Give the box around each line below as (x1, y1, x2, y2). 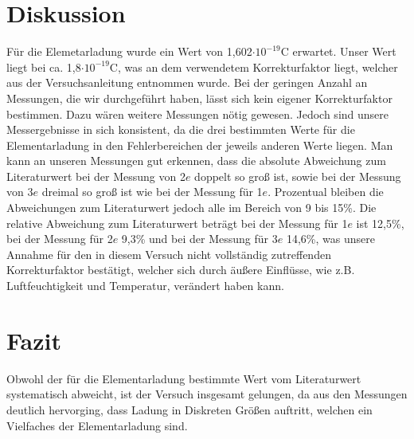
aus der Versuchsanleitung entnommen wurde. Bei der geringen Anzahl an (6, 74, 368, 91)
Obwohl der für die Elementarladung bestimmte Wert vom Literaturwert (6, 370, 361, 386)
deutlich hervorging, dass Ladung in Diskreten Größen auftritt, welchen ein (6, 401, 373, 417)
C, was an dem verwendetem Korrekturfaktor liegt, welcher (109, 58, 398, 75)
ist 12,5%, (356, 214, 404, 231)
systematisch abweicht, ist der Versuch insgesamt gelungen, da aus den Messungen (6, 386, 408, 402)
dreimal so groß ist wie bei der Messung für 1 (41, 183, 263, 200)
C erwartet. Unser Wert (280, 43, 396, 60)
